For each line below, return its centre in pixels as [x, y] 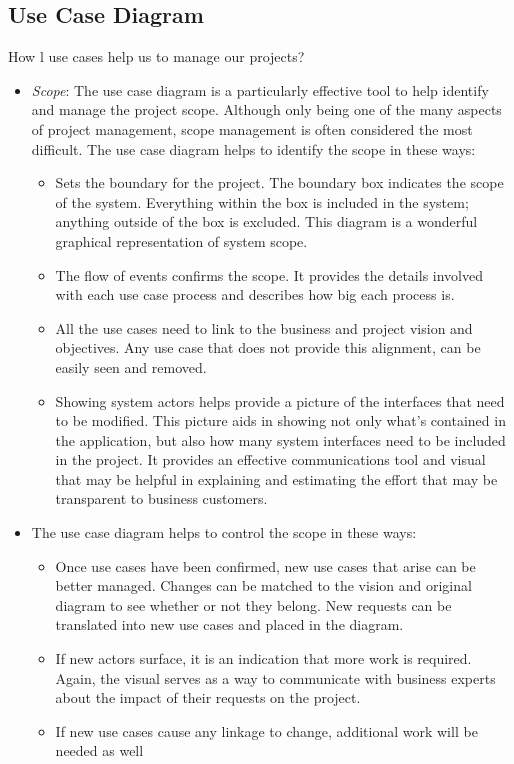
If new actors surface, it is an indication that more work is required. [263, 658]
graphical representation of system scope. [181, 240]
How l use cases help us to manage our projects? [156, 56]
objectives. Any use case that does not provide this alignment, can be [268, 347]
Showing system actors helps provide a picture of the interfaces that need [280, 400]
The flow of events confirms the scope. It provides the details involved [269, 274]
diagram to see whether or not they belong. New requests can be [253, 604]
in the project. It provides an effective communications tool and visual [270, 459]
